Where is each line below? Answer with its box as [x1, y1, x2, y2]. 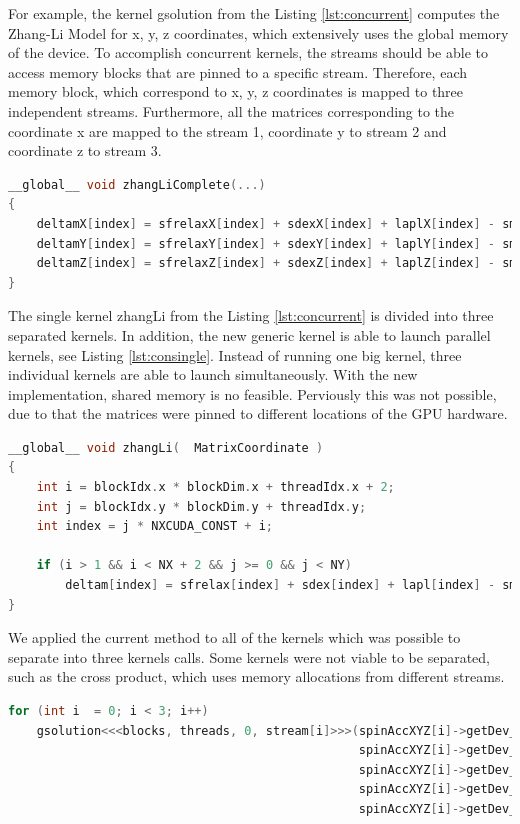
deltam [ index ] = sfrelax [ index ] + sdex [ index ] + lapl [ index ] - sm [65, 578, 517, 593]
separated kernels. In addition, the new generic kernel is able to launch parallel [8, 324, 491, 345]
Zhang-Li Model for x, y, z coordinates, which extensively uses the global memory [8, 22, 509, 43]
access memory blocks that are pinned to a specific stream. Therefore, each [8, 61, 468, 82]
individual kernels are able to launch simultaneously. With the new [8, 364, 418, 385]
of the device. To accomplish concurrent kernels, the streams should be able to [8, 42, 489, 63]
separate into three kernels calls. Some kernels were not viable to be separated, [8, 646, 491, 667]
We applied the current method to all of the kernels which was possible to [8, 627, 461, 648]
